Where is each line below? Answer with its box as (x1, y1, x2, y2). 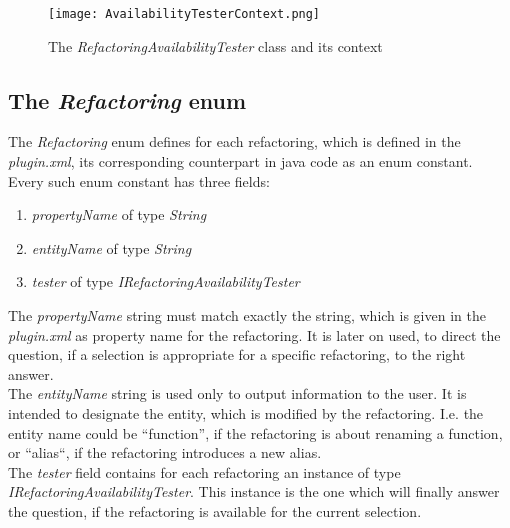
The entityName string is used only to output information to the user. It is (8, 383, 467, 404)
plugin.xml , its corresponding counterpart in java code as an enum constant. (8, 151, 473, 172)
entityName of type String (31, 237, 192, 258)
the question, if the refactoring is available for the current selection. (8, 500, 422, 521)
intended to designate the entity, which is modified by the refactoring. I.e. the (8, 402, 484, 423)
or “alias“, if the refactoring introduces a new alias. (8, 442, 322, 463)
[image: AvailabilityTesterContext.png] (48, 7, 321, 21)
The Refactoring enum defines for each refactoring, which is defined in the (8, 131, 461, 152)
